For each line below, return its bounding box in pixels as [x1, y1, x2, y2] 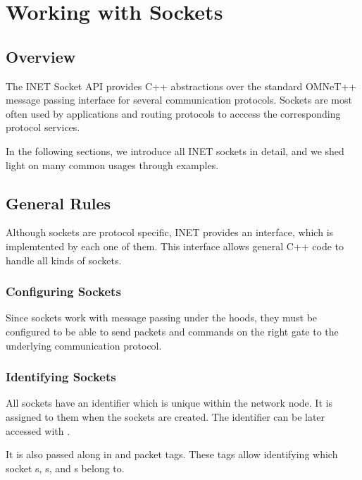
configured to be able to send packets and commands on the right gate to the [6, 324, 339, 338]
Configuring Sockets [6, 283, 121, 300]
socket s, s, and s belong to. [6, 460, 125, 475]
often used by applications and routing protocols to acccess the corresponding [6, 106, 341, 121]
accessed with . [6, 423, 70, 438]
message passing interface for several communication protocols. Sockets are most [6, 92, 352, 107]
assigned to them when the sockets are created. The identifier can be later [6, 409, 325, 424]
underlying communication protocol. [6, 338, 162, 352]
